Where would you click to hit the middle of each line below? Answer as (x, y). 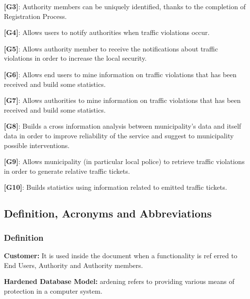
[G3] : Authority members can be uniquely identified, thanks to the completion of (125, 6)
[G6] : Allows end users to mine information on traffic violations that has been (120, 74)
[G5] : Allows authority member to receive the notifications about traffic (111, 48)
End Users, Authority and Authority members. (74, 265)
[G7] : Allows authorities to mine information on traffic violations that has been (122, 100)
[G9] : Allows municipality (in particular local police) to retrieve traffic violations (124, 161)
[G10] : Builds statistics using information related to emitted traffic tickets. (116, 187)
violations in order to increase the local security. (75, 58)
